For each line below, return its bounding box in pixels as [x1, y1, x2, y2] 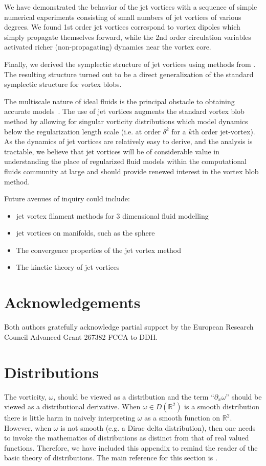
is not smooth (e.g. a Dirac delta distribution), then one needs [60, 422, 256, 433]
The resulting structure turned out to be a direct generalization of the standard [4, 68, 254, 79]
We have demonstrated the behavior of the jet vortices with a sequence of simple [4, 2, 257, 12]
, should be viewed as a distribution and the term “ [53, 391, 214, 402]
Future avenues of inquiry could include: [4, 193, 130, 204]
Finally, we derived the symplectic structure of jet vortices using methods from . [4, 58, 256, 69]
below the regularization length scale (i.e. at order [4, 126, 161, 136]
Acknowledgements [4, 292, 141, 313]
